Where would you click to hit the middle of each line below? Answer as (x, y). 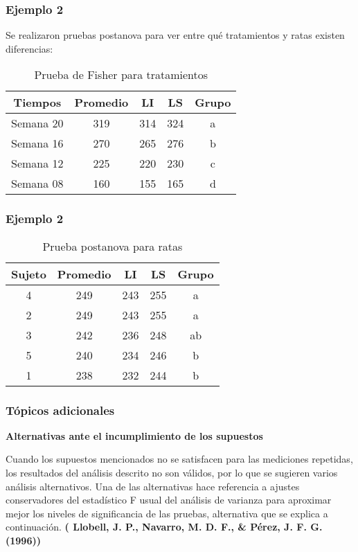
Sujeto (29, 274)
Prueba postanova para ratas (113, 246)
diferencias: (29, 48)
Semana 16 (37, 143)
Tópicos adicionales (60, 410)
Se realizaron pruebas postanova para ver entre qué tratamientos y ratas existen (175, 35)
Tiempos (37, 103)
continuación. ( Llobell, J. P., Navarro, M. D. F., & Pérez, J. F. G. (164, 527)
